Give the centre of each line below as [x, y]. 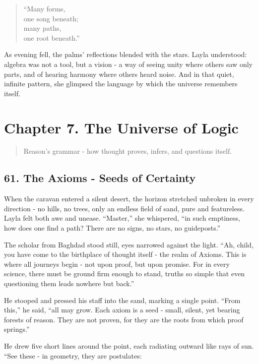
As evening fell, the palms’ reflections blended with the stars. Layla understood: [126, 54]
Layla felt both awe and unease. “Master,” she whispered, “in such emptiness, [122, 218]
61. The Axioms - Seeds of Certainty [100, 178]
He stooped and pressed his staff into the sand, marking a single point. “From [122, 300]
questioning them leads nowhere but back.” [69, 283]
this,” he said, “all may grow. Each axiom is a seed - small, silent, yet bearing [122, 310]
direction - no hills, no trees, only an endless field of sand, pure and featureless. [124, 208]
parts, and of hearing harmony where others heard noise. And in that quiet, [119, 74]
